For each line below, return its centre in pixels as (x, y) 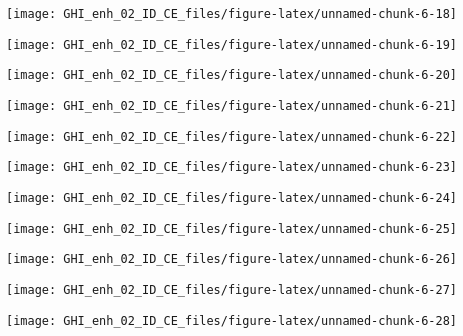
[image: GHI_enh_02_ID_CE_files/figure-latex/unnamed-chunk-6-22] (232, 136)
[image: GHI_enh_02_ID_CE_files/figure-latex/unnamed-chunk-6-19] (232, 44)
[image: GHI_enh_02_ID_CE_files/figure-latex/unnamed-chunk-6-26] (232, 259)
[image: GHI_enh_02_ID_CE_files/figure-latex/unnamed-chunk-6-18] (232, 14)
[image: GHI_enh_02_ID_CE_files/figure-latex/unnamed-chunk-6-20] (232, 75)
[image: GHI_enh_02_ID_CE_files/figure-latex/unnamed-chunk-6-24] (232, 197)
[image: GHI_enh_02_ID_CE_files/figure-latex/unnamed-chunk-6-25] (232, 228)
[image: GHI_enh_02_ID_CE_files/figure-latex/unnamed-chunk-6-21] (232, 105)
